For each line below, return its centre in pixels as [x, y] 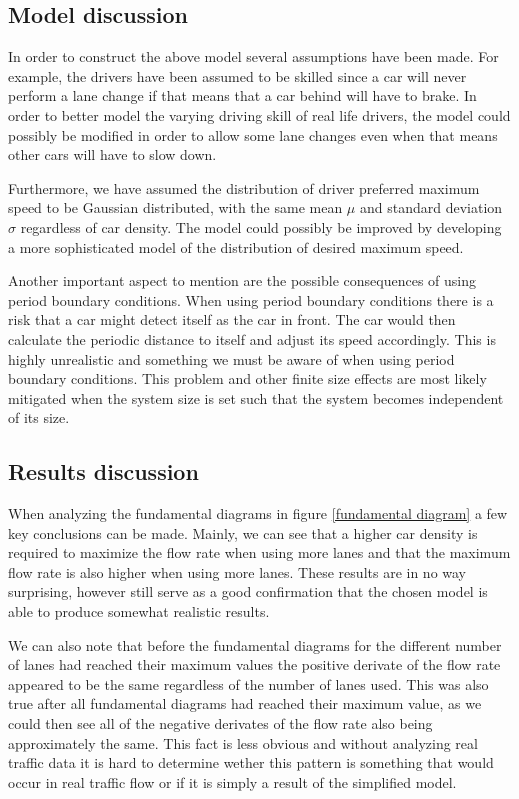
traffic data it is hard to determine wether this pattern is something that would [251, 762]
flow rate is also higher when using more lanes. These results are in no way [237, 571]
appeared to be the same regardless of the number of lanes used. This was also [248, 683]
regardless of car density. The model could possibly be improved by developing [261, 226]
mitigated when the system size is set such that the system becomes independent [256, 397]
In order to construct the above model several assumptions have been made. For [253, 56]
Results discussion [103, 471]
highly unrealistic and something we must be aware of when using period [231, 358]
